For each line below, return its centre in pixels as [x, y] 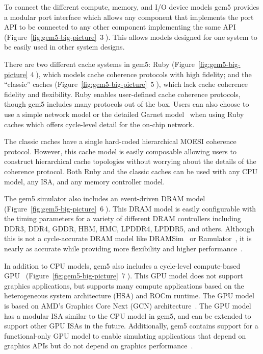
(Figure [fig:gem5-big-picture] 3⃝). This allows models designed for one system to [131, 37]
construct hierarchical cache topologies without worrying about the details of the [130, 161]
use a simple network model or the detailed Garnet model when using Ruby [124, 114]
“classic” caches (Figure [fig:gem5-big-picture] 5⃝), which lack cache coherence [126, 84]
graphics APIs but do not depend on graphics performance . [99, 346]
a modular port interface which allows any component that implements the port [129, 17]
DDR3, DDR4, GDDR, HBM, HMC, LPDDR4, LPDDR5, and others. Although [129, 228]
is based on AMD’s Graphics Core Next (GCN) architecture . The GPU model [128, 306]
